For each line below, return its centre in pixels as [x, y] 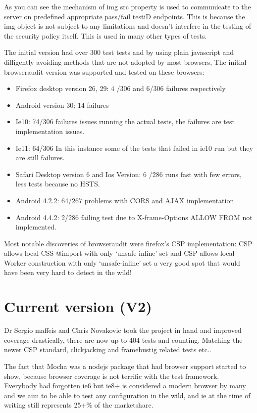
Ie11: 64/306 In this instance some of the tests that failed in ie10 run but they [134, 148]
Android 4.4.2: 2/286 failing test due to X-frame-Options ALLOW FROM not [134, 217]
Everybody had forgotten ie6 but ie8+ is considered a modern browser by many [125, 386]
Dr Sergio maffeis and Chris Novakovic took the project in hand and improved [123, 330]
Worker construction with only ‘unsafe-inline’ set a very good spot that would [122, 262]
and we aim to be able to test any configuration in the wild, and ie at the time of [127, 395]
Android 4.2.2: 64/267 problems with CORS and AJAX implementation [125, 200]
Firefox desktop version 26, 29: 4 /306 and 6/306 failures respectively [121, 88]
